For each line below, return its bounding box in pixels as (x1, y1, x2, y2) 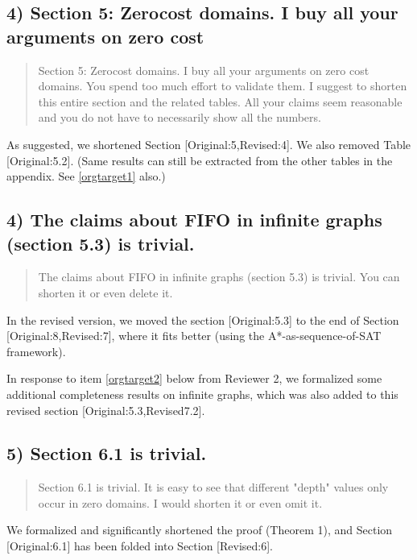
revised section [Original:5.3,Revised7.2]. (6, 401, 205, 418)
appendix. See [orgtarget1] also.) (6, 168, 166, 185)
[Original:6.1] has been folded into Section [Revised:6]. (6, 537, 273, 554)
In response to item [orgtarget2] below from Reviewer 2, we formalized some (6, 370, 382, 387)
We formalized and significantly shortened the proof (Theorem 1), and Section (6, 521, 393, 538)
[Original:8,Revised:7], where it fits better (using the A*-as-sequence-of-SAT (6, 327, 382, 344)
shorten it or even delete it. (38, 284, 173, 301)
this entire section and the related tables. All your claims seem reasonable (38, 93, 403, 110)
